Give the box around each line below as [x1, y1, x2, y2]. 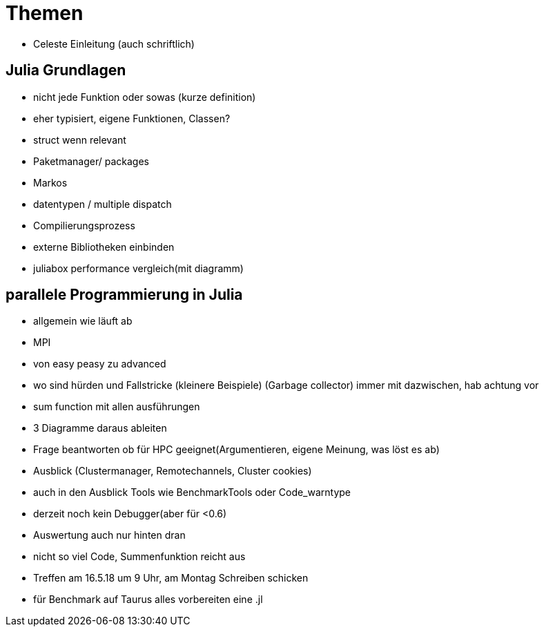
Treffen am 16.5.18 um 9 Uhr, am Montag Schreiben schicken [33, 572, 309, 584]
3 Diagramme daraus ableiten [33, 422, 167, 434]
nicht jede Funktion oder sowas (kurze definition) [33, 90, 256, 103]
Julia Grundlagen [6, 61, 126, 79]
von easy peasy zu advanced [33, 358, 166, 370]
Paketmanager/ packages [33, 155, 149, 167]
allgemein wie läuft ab [33, 315, 133, 327]
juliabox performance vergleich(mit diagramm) [33, 262, 244, 274]
